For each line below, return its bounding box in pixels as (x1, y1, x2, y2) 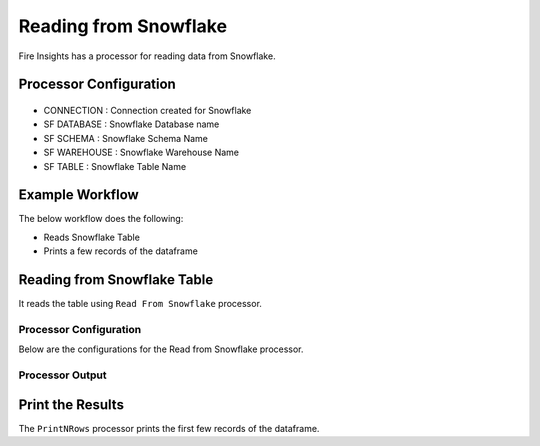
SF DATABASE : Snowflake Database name (43, 118, 220, 130)
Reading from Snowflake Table (18, 271, 214, 289)
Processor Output (18, 368, 107, 382)
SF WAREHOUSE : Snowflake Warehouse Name (43, 146, 240, 159)
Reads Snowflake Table (43, 231, 140, 243)
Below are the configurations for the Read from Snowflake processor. (18, 343, 304, 355)
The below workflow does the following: (18, 213, 184, 225)
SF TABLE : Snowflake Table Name (43, 160, 187, 172)
